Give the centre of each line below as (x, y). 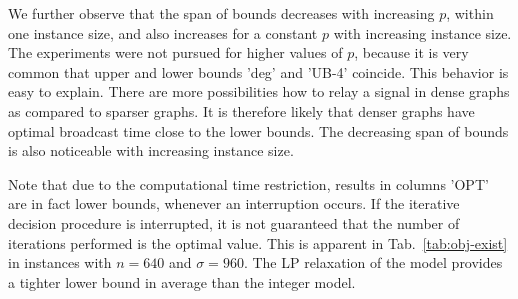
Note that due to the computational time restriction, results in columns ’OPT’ (248, 183)
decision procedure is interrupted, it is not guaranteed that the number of (234, 222)
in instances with (60, 262)
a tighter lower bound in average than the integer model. (182, 281)
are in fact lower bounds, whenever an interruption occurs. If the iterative (234, 203)
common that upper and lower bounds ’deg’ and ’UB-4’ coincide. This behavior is (258, 71)
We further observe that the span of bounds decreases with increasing (221, 13)
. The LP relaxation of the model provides (373, 262)
